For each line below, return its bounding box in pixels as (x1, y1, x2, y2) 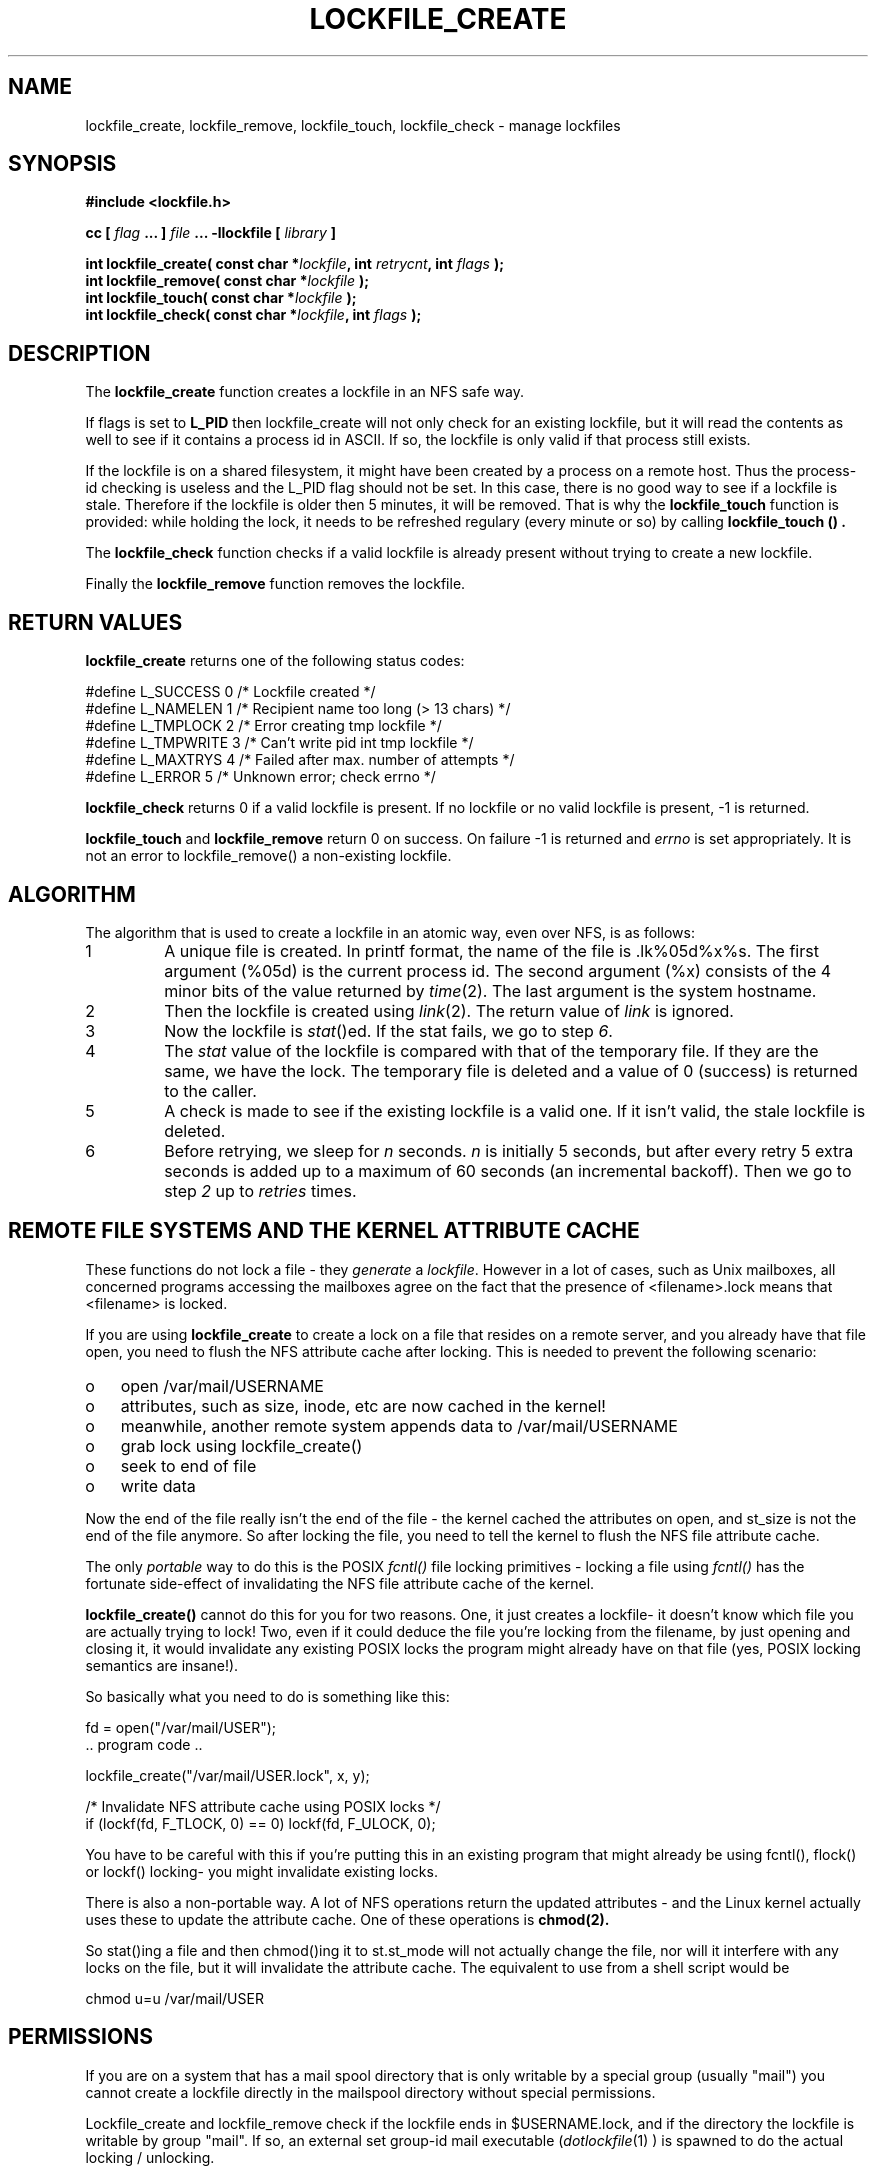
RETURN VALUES (8, 609, 183, 635)
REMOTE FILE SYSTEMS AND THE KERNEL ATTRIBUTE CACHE (8, 1218, 640, 1244)
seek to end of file (120, 1455, 257, 1476)
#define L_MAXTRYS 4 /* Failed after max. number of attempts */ (85, 751, 515, 769)
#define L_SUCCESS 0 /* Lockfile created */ (85, 683, 376, 701)
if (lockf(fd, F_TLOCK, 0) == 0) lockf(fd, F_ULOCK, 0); (85, 1814, 436, 1832)
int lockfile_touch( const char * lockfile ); (85, 289, 357, 307)
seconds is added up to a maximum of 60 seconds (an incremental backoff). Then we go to (164, 1160, 852, 1181)
